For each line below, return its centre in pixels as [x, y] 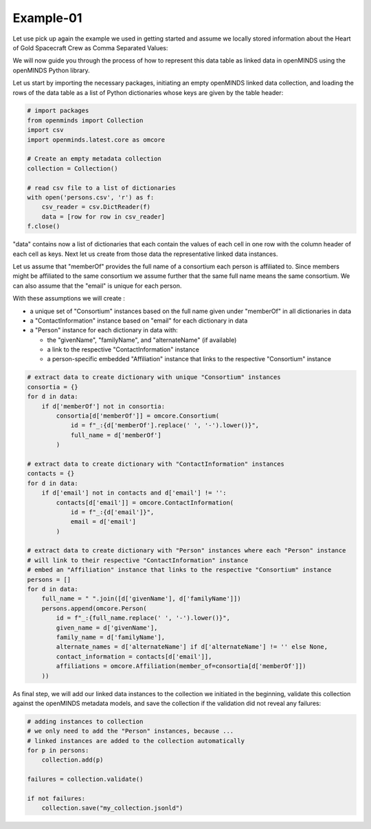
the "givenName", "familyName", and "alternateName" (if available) [142, 340]
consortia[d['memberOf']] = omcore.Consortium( [138, 416]
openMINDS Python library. [52, 70]
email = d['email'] [103, 522]
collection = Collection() [72, 168]
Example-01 [47, 18]
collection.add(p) [72, 760]
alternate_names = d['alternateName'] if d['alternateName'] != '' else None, [192, 647]
